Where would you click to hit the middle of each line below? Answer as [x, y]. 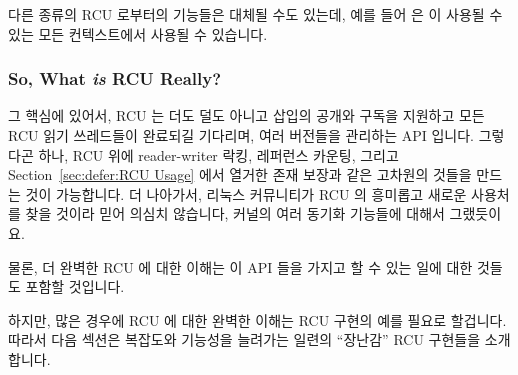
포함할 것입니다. [75, 286]
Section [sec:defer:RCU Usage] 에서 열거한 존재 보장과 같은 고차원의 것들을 [240, 174]
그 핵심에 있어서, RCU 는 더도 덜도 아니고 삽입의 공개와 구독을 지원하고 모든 [246, 115]
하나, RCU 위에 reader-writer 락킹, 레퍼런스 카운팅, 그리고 [218, 154]
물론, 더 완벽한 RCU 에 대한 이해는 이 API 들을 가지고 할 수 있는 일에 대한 [240, 266]
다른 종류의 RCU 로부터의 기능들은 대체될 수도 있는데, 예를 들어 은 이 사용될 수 [255, 14]
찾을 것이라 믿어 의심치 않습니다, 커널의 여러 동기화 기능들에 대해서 [235, 213]
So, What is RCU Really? [115, 78]
